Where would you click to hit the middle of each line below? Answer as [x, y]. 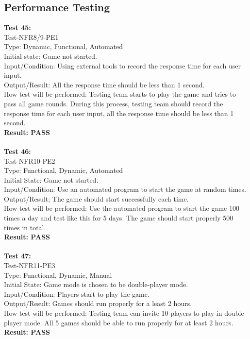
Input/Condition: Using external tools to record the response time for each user [122, 65]
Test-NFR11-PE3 [30, 265]
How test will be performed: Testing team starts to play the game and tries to [120, 94]
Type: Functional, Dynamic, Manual [58, 275]
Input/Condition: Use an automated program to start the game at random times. [125, 189]
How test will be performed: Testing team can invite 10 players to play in [113, 313]
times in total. [25, 227]
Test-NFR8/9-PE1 [31, 37]
